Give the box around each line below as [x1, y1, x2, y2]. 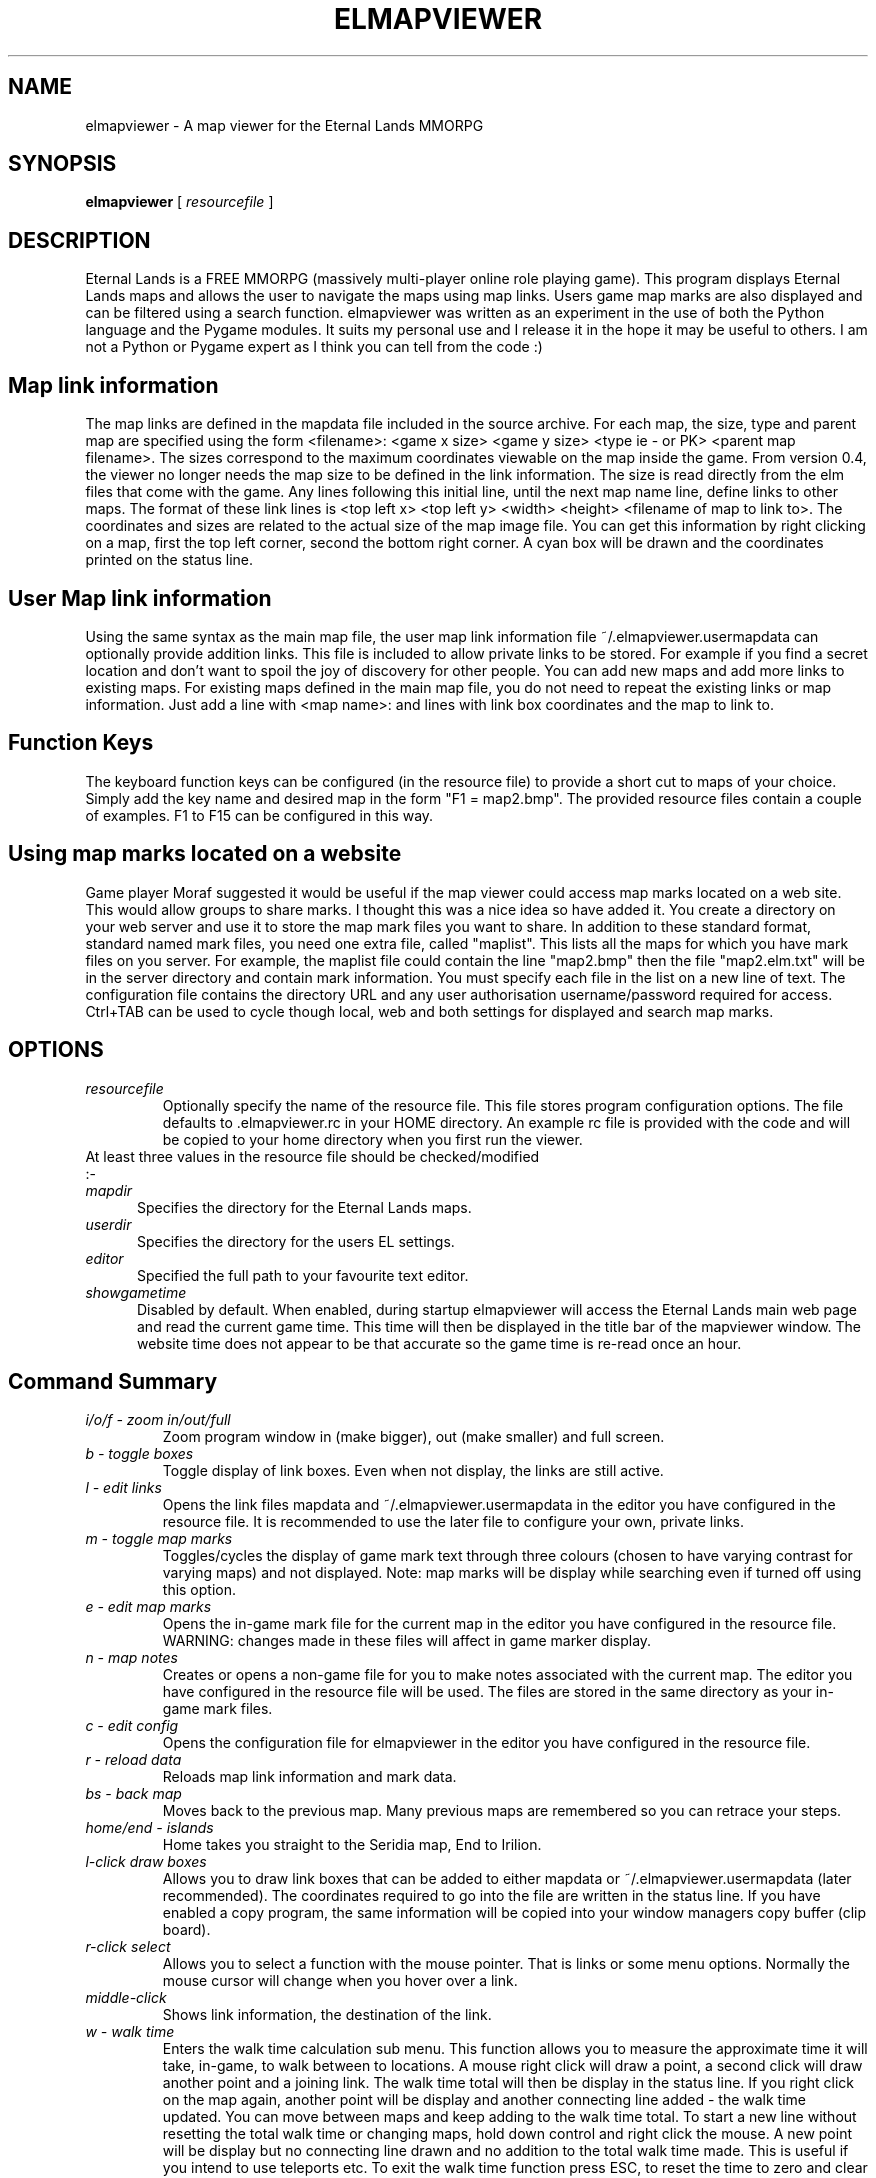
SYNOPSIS [8, 151, 117, 177]
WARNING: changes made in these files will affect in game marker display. [162, 1632, 652, 1650]
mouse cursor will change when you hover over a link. [162, 1972, 518, 1990]
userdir [85, 1215, 132, 1233]
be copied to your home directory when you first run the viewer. [162, 1130, 583, 1148]
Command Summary [8, 1368, 218, 1394]
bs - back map [85, 1785, 182, 1803]
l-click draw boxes [85, 1853, 207, 1871]
